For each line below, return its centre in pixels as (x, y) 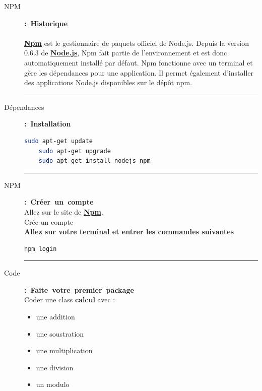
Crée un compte (49, 221)
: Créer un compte (59, 202)
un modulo (53, 384)
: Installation (48, 124)
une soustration (60, 333)
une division (55, 367)
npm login (41, 249)
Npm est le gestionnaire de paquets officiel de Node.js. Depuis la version (137, 43)
